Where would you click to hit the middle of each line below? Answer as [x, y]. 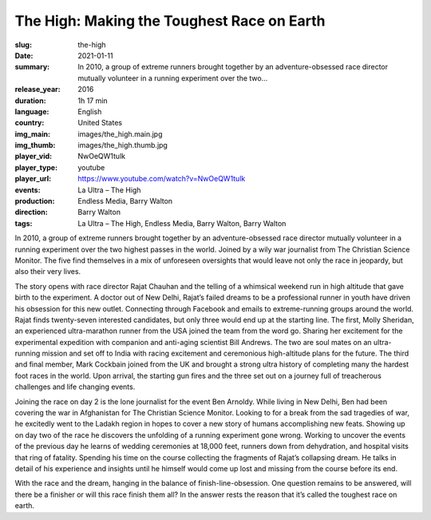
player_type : [36, 167]
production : [35, 201]
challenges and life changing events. [75, 387]
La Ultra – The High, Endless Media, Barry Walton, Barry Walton [182, 223]
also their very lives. [48, 272]
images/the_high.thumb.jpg [123, 145]
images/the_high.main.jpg [120, 134]
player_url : [33, 179]
